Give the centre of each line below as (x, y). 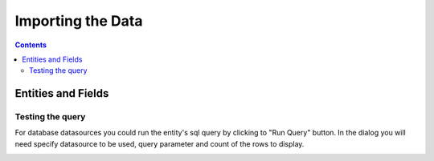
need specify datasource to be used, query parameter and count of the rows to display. (160, 143)
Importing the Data (79, 21)
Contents (31, 45)
